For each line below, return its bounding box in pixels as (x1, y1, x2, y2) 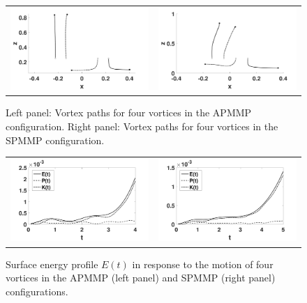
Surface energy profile (6, 256, 98, 271)
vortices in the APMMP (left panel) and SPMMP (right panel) (6, 270, 276, 285)
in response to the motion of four (132, 256, 274, 271)
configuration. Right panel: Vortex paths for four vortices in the (6, 118, 278, 133)
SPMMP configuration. (6, 132, 105, 147)
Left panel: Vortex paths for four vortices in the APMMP (6, 105, 252, 120)
